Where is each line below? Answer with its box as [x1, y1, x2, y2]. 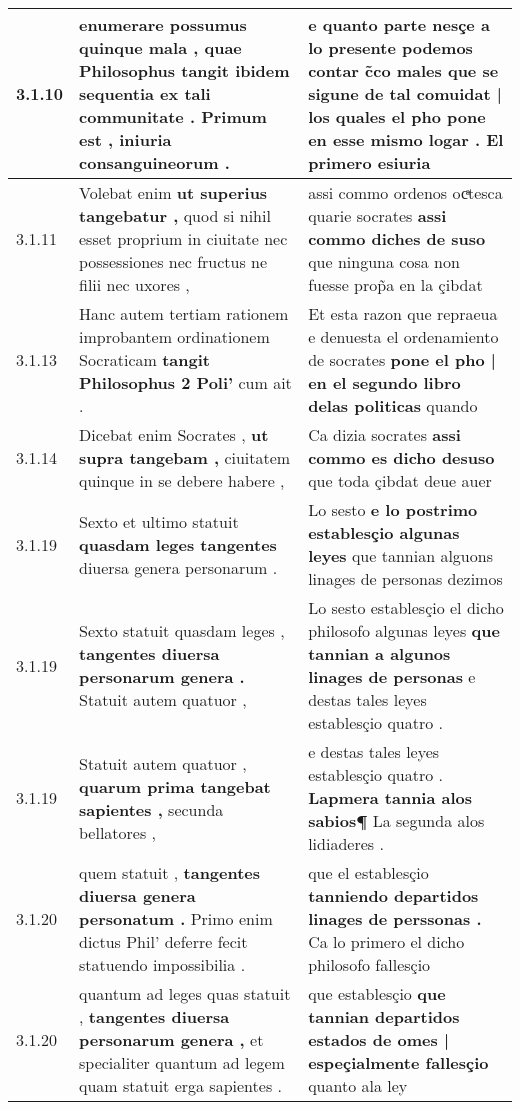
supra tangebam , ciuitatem [79, 446, 291, 469]
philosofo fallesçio [308, 953, 431, 976]
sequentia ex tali [79, 82, 211, 105]
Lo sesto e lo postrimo [308, 498, 478, 521]
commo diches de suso [308, 227, 486, 250]
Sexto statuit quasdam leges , [79, 619, 285, 642]
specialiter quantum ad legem [79, 1051, 285, 1074]
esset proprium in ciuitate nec [79, 227, 288, 250]
